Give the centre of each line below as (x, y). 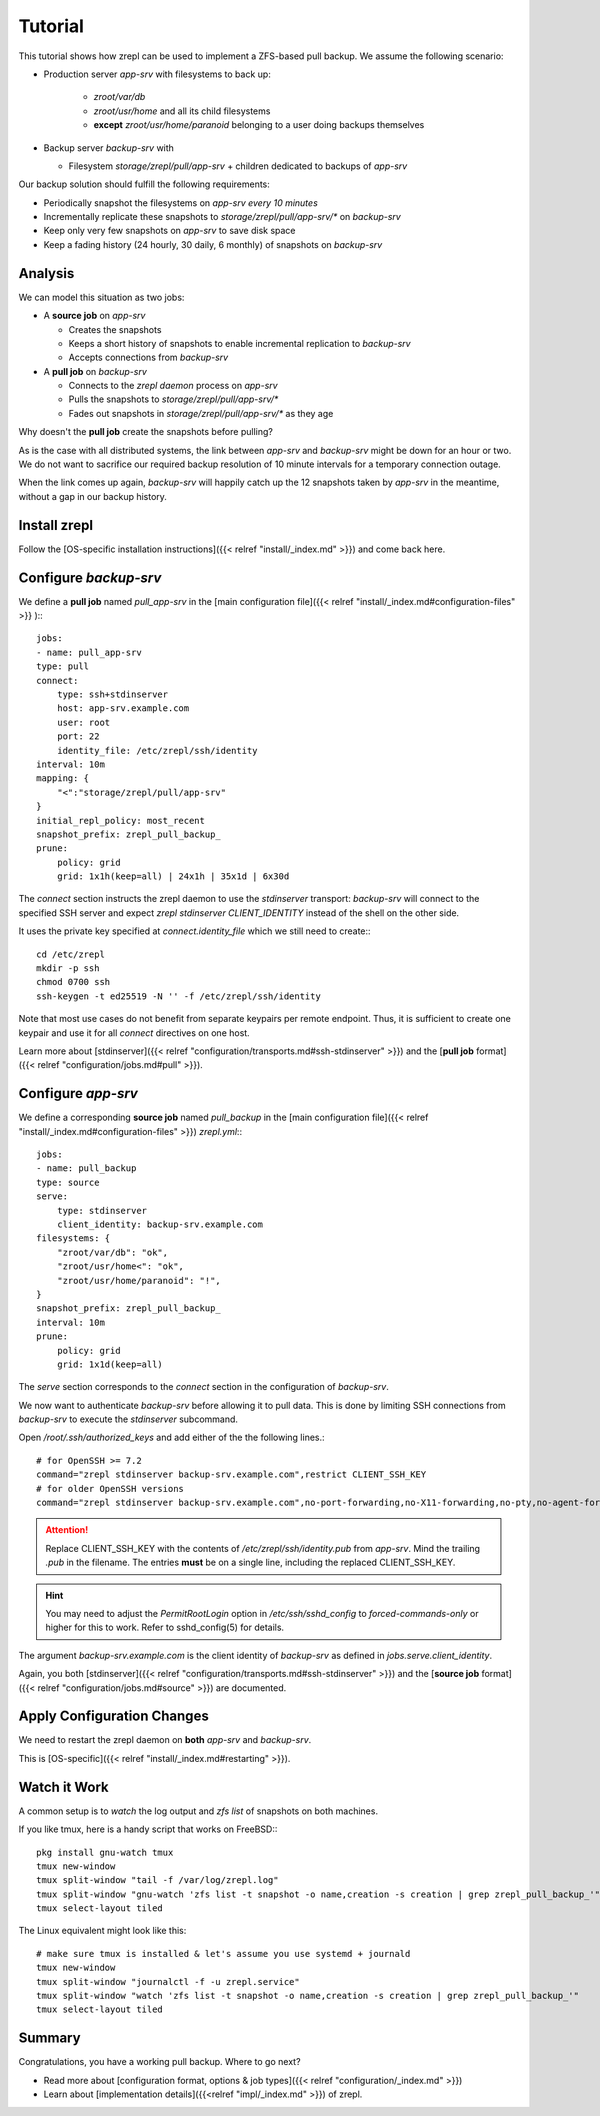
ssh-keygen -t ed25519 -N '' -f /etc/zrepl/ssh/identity (179, 996)
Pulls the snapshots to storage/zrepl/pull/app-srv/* (173, 399)
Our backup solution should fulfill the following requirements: (144, 184)
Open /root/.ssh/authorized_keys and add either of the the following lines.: (171, 1437)
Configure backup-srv (90, 577)
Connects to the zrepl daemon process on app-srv (173, 386)
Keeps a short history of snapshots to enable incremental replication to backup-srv (239, 343)
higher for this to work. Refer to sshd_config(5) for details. (165, 1627)
